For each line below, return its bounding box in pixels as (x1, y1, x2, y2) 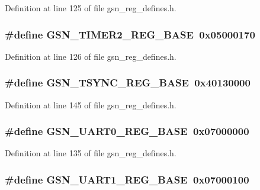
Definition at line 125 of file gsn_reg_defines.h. (5, 2, 176, 14)
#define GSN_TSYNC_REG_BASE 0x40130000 (5, 75, 251, 90)
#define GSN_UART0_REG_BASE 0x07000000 (5, 124, 249, 139)
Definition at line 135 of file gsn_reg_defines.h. (5, 147, 176, 159)
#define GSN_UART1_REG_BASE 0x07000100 (5, 172, 249, 186)
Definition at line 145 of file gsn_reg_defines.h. (5, 98, 176, 111)
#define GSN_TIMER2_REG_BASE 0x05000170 (5, 27, 255, 41)
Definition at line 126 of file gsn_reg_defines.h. (5, 50, 176, 62)
